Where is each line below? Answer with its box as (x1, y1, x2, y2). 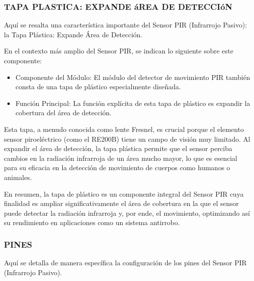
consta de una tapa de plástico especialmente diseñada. (15, 81, 181, 92)
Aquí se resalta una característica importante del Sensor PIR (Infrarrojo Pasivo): (4, 20, 247, 30)
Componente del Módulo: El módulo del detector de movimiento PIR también (15, 72, 250, 82)
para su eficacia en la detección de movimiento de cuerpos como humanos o (4, 162, 230, 173)
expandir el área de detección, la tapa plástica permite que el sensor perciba (4, 143, 232, 153)
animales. (4, 172, 32, 182)
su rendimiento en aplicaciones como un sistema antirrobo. (4, 217, 180, 228)
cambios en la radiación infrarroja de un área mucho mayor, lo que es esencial (4, 153, 237, 163)
